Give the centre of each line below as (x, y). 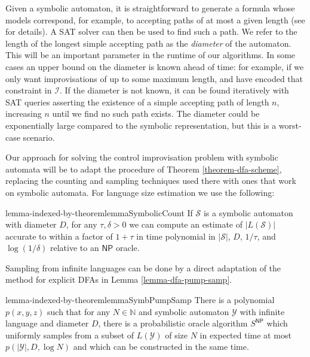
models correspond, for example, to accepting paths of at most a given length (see (155, 19)
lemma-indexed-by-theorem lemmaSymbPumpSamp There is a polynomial (140, 300)
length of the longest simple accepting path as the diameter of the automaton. (148, 43)
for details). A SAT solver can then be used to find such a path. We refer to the (151, 31)
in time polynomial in (176, 236)
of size (176, 335)
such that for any (79, 311)
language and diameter (47, 323)
